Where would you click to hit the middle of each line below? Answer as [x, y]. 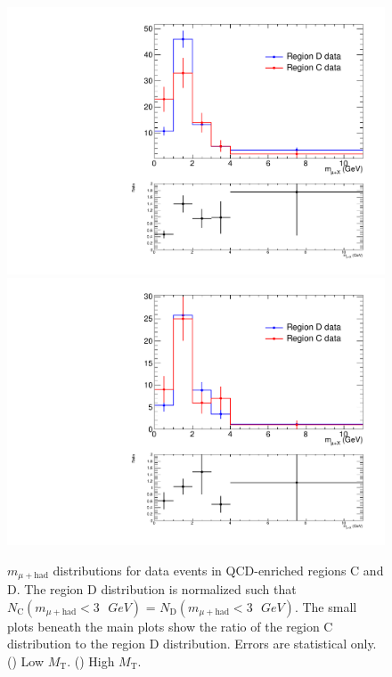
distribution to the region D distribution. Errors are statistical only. [192, 644]
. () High [91, 661]
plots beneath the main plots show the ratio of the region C [170, 626]
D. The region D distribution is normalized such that [152, 588]
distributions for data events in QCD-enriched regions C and [218, 570]
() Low [26, 661]
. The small [326, 606]
